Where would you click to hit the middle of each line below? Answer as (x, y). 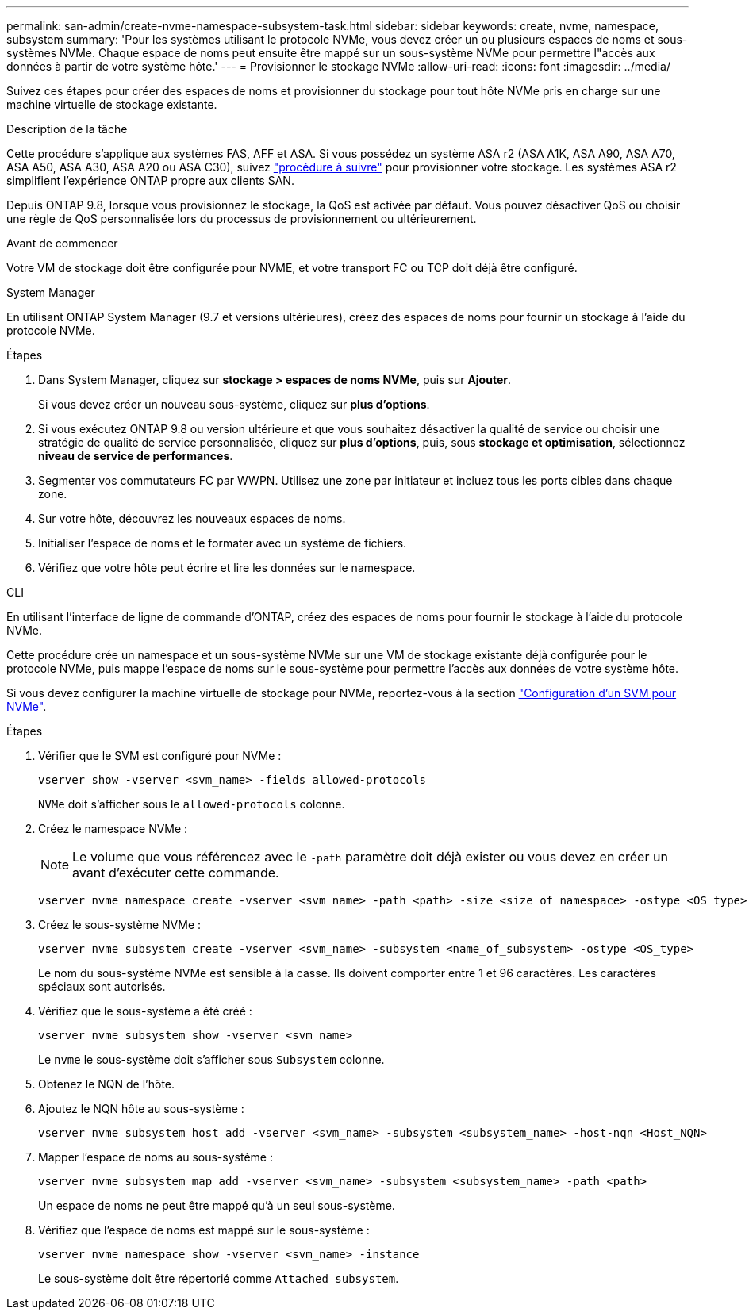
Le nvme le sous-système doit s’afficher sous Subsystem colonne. (211, 1059)
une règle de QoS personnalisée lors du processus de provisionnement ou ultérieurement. (242, 219)
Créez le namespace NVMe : (113, 829)
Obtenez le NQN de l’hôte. (107, 1084)
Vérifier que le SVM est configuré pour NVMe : (160, 756)
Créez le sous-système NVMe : (120, 925)
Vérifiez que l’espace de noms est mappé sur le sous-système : (204, 1230)
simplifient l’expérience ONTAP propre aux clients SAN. (150, 180)
